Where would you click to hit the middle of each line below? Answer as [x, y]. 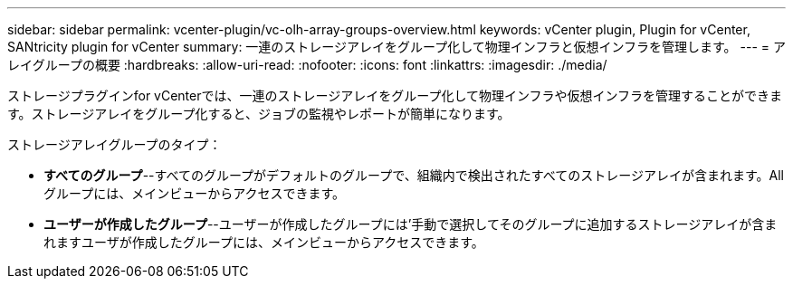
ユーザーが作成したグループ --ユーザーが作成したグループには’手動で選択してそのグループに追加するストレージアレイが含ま [411, 224]
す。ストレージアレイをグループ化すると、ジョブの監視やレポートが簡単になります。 [259, 114]
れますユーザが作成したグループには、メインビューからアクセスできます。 [264, 242]
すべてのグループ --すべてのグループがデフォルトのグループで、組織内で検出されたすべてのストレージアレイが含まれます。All [414, 175]
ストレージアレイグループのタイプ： [115, 144]
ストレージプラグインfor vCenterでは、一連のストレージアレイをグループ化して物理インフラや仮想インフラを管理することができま [395, 95]
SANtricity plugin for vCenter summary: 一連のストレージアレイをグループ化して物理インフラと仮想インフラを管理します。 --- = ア [396, 47]
